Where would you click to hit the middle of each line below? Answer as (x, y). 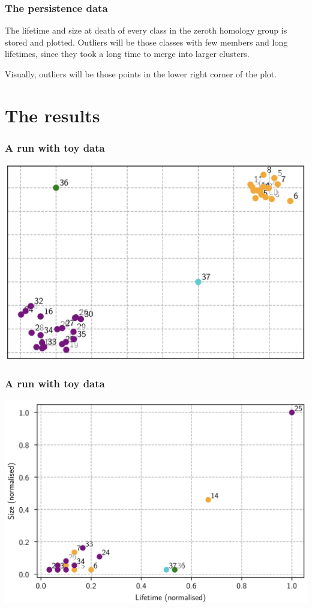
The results (52, 115)
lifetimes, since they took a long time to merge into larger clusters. (127, 54)
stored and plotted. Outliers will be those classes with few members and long (146, 42)
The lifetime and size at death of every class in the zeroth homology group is (146, 30)
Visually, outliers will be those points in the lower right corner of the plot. (141, 74)
